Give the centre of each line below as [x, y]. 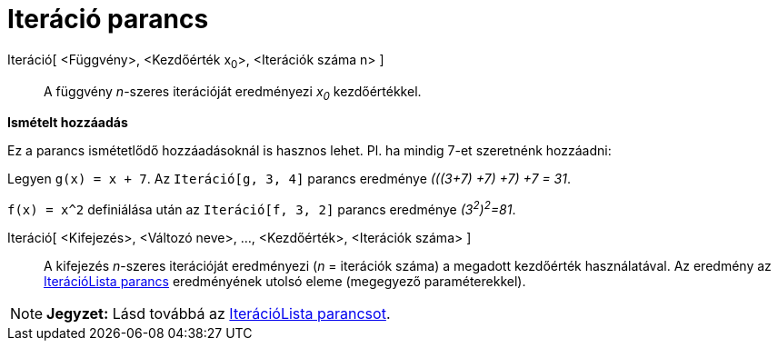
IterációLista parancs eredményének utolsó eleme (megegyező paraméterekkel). [285, 281]
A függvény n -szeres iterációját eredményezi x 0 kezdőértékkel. [233, 93]
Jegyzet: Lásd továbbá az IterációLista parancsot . [219, 313]
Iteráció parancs [108, 19]
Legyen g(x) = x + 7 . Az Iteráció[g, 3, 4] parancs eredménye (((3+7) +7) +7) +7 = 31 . [289, 179]
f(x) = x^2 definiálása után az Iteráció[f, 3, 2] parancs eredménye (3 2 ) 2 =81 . [262, 208]
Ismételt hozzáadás [68, 123]
